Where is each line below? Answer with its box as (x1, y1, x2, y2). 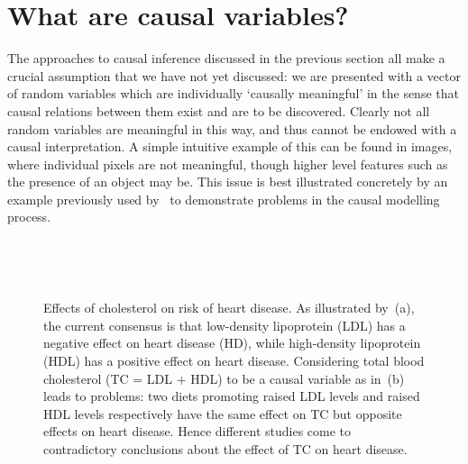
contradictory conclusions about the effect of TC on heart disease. (43, 440, 408, 458)
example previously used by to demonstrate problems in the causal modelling (7, 189, 440, 208)
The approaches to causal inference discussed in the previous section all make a (7, 49, 445, 68)
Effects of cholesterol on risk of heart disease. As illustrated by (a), (43, 298, 415, 317)
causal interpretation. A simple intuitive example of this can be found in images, (7, 137, 453, 156)
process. (7, 207, 51, 226)
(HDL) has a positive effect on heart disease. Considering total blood (43, 351, 425, 370)
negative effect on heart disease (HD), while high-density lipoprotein (43, 333, 421, 352)
